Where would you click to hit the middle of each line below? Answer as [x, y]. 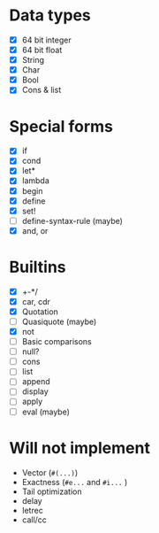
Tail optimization [52, 491]
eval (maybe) [46, 412]
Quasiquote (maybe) [59, 321]
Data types [50, 15]
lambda [36, 181]
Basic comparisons [57, 342]
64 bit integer [47, 40]
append [36, 382]
